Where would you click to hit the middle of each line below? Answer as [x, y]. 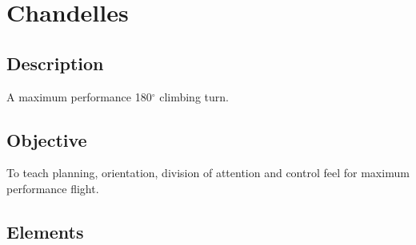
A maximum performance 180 [79, 96]
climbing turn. [194, 96]
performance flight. [53, 188]
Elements [45, 231]
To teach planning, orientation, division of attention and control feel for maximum [208, 173]
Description [55, 63]
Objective [47, 139]
